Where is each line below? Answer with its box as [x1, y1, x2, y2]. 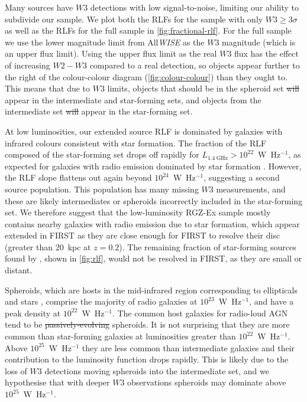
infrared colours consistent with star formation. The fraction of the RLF [5, 136, 267, 149]
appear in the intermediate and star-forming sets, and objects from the [5, 93, 261, 106]
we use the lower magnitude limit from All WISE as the [5, 35, 205, 48]
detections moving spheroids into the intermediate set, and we [44, 364, 269, 377]
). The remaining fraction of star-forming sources [119, 240, 296, 253]
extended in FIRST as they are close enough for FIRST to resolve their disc [5, 229, 280, 241]
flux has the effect [234, 47, 299, 60]
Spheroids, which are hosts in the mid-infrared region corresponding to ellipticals [5, 283, 298, 296]
